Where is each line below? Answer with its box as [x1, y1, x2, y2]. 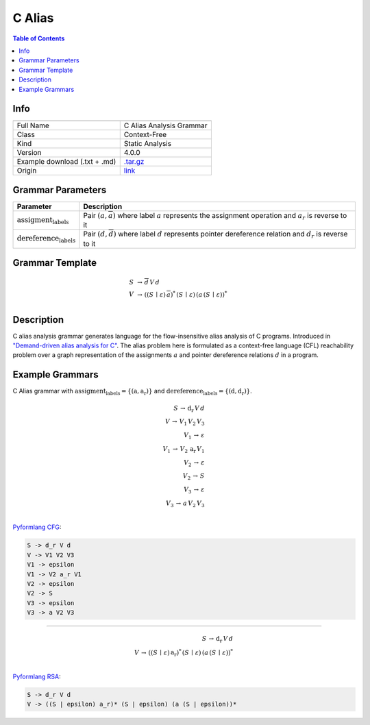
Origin [16, 166, 37, 175]
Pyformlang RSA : [12, 672, 61, 680]
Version [16, 148, 42, 158]
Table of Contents [12, 34, 65, 42]
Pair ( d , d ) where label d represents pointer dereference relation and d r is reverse [83, 230, 348, 240]
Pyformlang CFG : [12, 523, 62, 531]
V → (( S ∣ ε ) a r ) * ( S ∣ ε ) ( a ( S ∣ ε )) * [134, 648, 233, 658]
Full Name [16, 121, 49, 130]
